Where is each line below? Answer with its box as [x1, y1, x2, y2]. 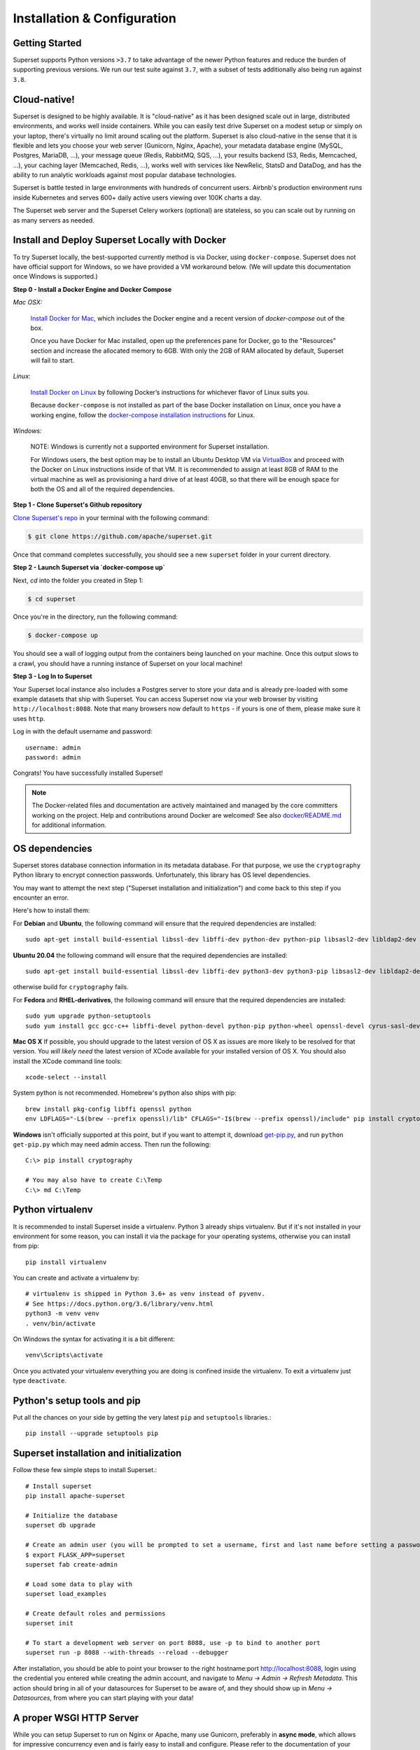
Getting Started [13, 37, 82, 49]
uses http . [13, 714, 45, 722]
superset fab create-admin [25, 1560, 118, 1568]
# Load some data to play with [25, 1580, 133, 1588]
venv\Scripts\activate [25, 1351, 104, 1359]
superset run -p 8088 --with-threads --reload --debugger [25, 1648, 229, 1657]
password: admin [25, 753, 81, 761]
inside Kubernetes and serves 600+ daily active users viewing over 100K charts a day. [13, 193, 262, 202]
